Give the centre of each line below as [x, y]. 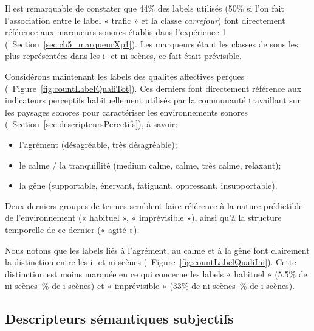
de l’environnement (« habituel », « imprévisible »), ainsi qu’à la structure [143, 218]
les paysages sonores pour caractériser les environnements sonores [126, 112]
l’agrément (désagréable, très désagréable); [98, 144]
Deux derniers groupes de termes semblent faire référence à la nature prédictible [154, 205]
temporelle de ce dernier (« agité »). [72, 229]
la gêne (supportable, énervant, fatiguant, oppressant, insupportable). [148, 185]
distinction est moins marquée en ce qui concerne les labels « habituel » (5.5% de [156, 274]
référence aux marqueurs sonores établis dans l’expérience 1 [116, 32]
